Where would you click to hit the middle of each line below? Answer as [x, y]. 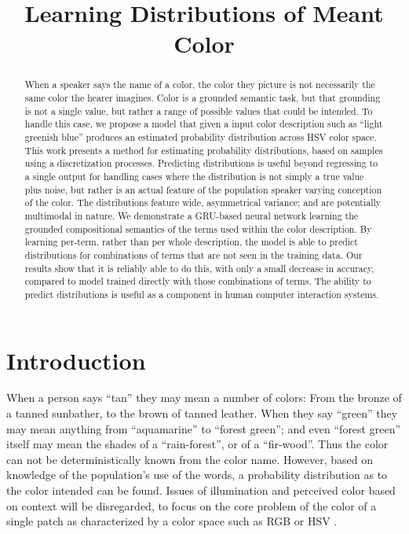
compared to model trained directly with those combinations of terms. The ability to [198, 281]
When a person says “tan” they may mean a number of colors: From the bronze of [204, 398]
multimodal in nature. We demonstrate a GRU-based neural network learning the [192, 215]
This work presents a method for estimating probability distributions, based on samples [204, 150]
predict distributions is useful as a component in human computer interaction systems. [202, 294]
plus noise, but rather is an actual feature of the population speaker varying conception [203, 189]
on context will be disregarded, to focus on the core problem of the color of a [192, 505]
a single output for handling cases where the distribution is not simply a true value [194, 176]
